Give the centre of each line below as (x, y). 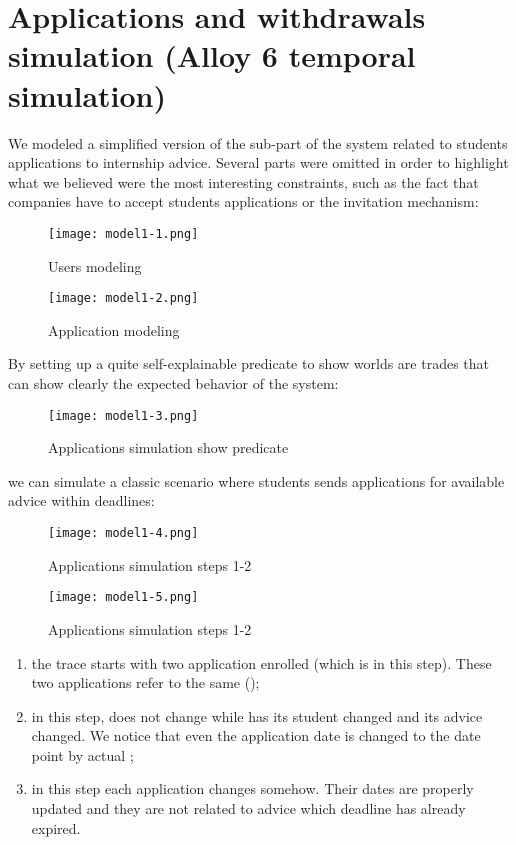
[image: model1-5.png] (123, 597)
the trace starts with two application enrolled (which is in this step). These (261, 662)
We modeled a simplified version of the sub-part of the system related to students (258, 142)
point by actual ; (82, 754)
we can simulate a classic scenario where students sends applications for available (256, 480)
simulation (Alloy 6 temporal (212, 55)
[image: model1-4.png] (123, 533)
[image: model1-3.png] (123, 415)
